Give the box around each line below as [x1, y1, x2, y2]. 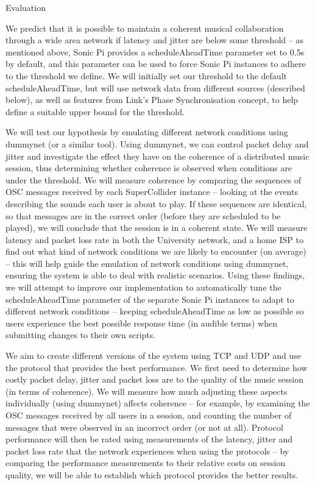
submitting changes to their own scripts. [5, 328, 156, 341]
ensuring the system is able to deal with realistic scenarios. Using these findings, [5, 269, 305, 281]
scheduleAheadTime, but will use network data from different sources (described [5, 81, 305, 94]
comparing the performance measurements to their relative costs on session [5, 456, 286, 469]
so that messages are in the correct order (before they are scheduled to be [5, 209, 281, 222]
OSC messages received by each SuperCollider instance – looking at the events [5, 185, 298, 198]
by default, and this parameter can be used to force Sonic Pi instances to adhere [5, 57, 306, 70]
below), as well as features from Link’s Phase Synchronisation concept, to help [5, 93, 299, 106]
